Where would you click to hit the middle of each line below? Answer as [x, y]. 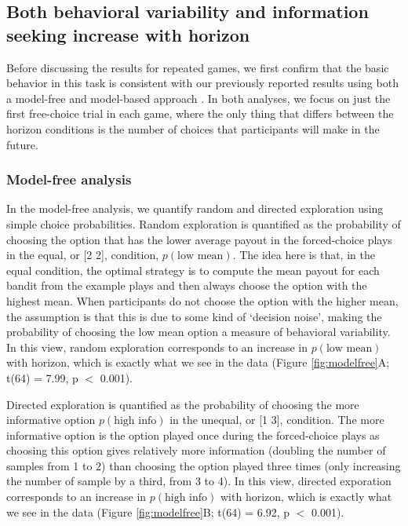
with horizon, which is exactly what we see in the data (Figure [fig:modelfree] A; [198, 362]
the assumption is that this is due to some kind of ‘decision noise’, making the [194, 316]
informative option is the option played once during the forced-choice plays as [193, 435]
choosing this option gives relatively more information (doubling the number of [196, 450]
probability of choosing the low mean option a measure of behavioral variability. [199, 332]
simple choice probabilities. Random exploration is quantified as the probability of [204, 223]
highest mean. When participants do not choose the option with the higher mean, [202, 300]
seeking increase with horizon [128, 34]
